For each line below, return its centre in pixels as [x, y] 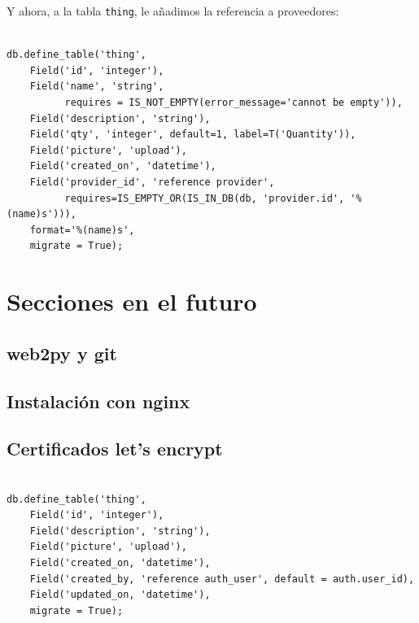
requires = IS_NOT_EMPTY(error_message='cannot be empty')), [234, 103]
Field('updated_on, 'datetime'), [120, 595]
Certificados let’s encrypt [115, 449]
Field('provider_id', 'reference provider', [152, 182]
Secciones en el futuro [132, 301]
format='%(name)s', [82, 230]
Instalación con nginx [98, 401]
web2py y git [62, 353]
